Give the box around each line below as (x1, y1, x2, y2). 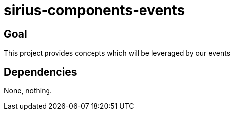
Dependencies (4, 65, 77, 78)
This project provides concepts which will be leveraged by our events (4, 49, 231, 57)
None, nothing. (4, 86, 52, 95)
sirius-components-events (4, 2, 185, 19)
